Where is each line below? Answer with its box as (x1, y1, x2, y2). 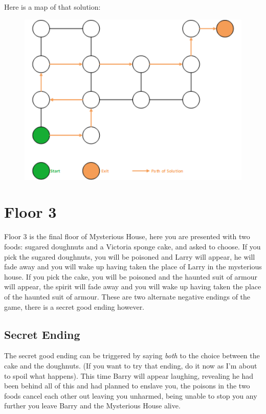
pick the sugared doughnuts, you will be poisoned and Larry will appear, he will (4, 251, 255, 262)
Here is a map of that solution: (4, 2, 101, 12)
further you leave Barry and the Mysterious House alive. (4, 400, 181, 411)
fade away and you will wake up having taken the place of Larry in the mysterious (4, 261, 262, 272)
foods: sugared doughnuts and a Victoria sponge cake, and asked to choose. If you (4, 241, 261, 251)
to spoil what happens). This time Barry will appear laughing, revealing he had (4, 370, 254, 381)
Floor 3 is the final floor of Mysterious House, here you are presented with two (4, 231, 250, 242)
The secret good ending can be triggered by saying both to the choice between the (4, 350, 260, 361)
